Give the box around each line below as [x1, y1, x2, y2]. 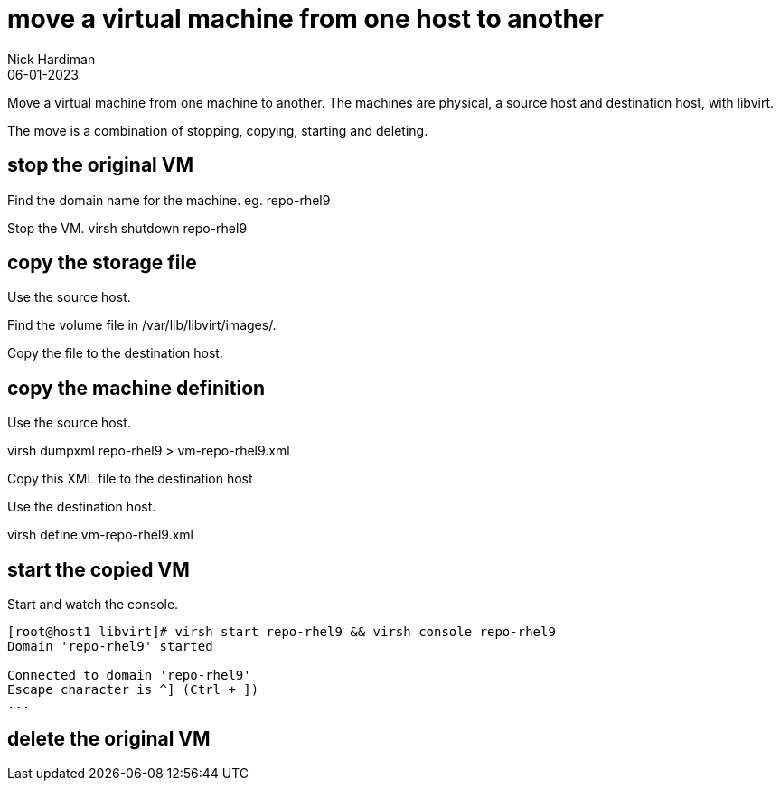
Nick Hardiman [7, 51, 96, 67]
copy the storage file [7, 251, 197, 275]
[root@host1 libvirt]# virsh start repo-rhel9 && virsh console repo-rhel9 [7, 624, 556, 640]
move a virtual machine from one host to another [7, 4, 605, 34]
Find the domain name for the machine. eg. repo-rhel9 [7, 192, 331, 208]
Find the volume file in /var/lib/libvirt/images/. [7, 317, 277, 333]
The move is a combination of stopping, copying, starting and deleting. [7, 122, 428, 138]
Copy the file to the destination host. [7, 345, 223, 361]
